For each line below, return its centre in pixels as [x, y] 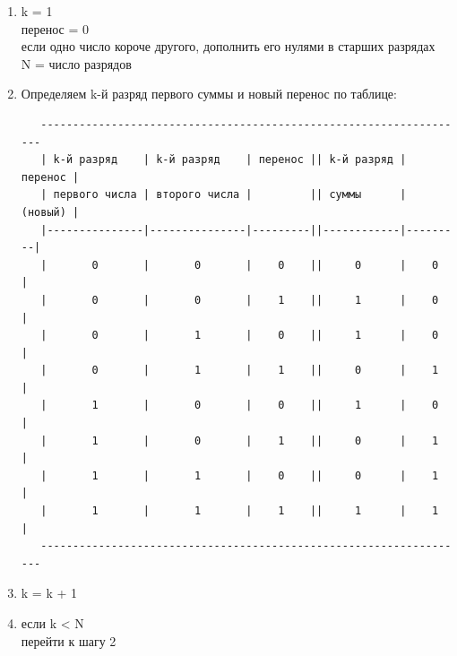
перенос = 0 [55, 28]
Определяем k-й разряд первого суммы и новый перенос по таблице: [209, 94]
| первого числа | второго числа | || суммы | [224, 195]
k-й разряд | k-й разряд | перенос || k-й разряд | [230, 160]
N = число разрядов [76, 63]
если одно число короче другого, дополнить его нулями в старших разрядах [228, 46]
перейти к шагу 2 [69, 640]
